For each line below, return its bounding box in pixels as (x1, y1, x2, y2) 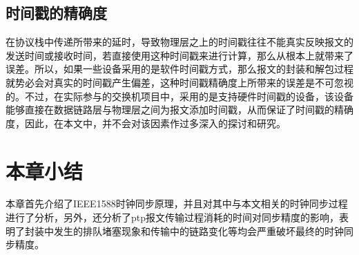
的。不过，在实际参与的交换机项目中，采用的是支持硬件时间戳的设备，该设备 (6, 88, 353, 103)
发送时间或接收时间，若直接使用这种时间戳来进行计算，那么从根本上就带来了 (6, 48, 353, 62)
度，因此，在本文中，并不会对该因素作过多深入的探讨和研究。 (6, 115, 286, 130)
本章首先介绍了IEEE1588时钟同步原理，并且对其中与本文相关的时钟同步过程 (6, 196, 348, 211)
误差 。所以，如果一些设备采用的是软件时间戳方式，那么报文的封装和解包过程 (6, 62, 353, 76)
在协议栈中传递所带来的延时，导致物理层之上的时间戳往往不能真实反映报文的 (6, 35, 353, 49)
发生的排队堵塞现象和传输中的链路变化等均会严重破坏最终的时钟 (53, 223, 344, 238)
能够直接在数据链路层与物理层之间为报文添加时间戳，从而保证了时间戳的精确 (6, 102, 353, 117)
